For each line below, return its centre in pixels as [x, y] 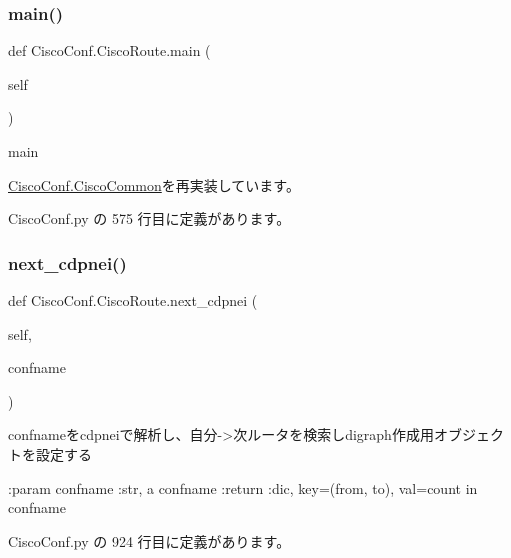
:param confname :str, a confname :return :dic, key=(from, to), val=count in [243, 487]
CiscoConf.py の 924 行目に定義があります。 [149, 540]
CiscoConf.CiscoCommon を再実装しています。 [154, 184]
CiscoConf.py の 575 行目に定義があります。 [149, 218]
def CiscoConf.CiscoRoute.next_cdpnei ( [133, 300]
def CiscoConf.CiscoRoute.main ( [109, 50]
